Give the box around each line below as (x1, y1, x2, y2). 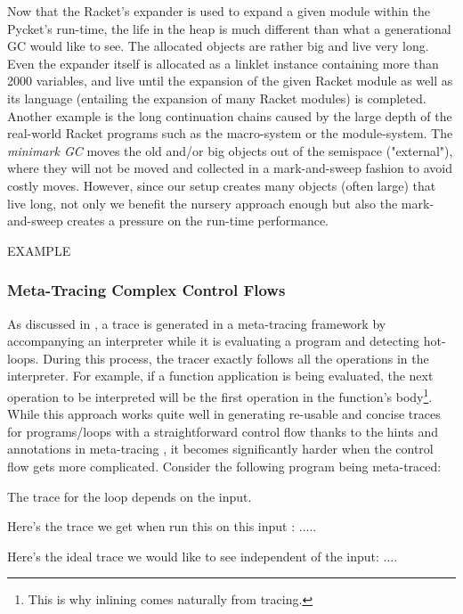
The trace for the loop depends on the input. (7, 487, 252, 505)
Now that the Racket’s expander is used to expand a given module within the (7, 2, 430, 20)
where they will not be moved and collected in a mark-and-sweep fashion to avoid (7, 159, 452, 177)
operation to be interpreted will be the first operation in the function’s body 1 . (7, 384, 433, 405)
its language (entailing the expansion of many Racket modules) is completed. (7, 88, 426, 107)
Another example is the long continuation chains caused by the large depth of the (7, 106, 452, 125)
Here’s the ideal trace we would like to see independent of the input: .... (7, 546, 398, 565)
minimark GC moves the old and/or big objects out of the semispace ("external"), (7, 141, 453, 160)
